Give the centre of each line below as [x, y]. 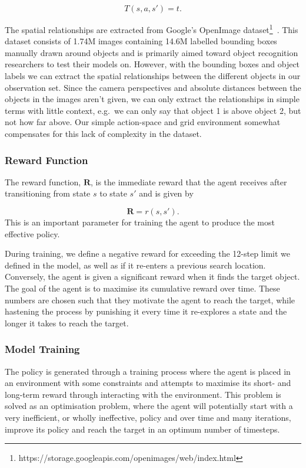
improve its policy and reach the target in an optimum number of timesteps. [142, 429]
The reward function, [43, 181]
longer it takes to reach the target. [67, 323]
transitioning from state [48, 193]
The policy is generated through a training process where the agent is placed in [148, 371]
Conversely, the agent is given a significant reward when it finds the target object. [152, 276]
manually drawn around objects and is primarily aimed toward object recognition [152, 52]
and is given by [166, 193]
